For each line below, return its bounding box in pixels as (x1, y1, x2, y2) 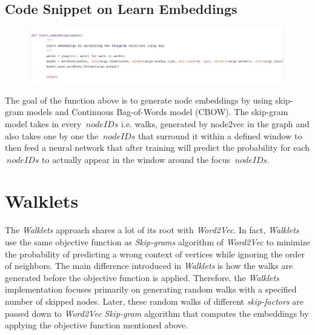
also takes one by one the (5, 129, 99, 142)
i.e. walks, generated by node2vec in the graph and (121, 117, 310, 130)
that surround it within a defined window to (138, 129, 302, 142)
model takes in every (5, 117, 82, 130)
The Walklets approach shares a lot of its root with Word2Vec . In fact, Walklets (5, 224, 299, 236)
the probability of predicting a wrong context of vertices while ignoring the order (5, 247, 305, 260)
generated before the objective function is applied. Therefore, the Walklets (5, 271, 279, 284)
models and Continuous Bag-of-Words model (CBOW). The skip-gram (26, 105, 288, 118)
